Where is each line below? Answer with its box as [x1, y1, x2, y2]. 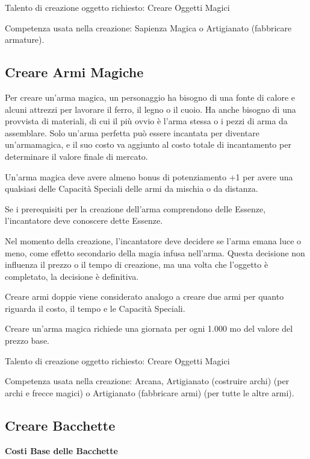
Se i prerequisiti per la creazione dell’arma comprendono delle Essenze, [5, 202, 266, 215]
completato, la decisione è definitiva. [5, 270, 139, 282]
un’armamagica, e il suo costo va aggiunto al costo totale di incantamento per [5, 138, 291, 151]
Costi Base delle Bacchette [5, 444, 118, 457]
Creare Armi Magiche [5, 63, 144, 81]
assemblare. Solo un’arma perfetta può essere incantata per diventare [5, 126, 259, 139]
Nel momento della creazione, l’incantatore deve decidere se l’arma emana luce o [5, 234, 302, 247]
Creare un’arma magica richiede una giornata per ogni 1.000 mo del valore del [5, 322, 293, 335]
